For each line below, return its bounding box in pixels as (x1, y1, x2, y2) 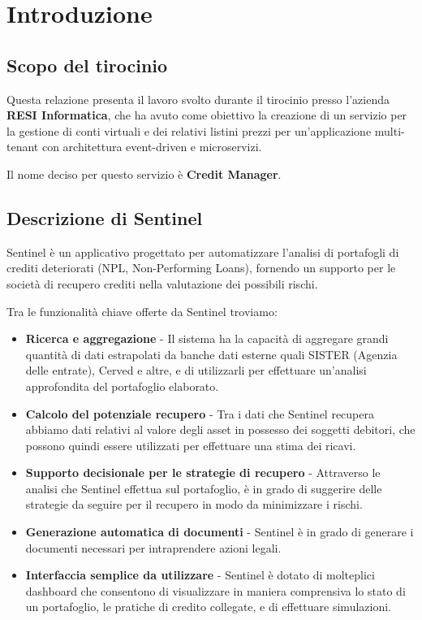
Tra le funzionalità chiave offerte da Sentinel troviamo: (6, 302, 278, 319)
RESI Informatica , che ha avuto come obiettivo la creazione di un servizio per (6, 106, 407, 124)
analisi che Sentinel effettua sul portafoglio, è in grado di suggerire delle (25, 479, 382, 496)
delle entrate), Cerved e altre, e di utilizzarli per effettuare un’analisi (25, 362, 367, 379)
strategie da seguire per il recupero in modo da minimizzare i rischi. (25, 496, 363, 513)
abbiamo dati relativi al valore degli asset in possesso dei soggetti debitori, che (25, 421, 416, 438)
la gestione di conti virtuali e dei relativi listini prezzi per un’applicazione (6, 122, 372, 139)
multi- (374, 122, 405, 139)
